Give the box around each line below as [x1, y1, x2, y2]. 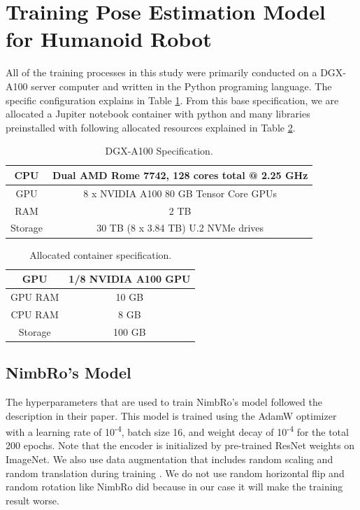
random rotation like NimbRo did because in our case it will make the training [6, 479, 343, 494]
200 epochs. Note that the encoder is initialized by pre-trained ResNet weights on [6, 438, 355, 453]
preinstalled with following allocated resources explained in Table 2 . [6, 120, 296, 134]
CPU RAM [10, 306, 59, 321]
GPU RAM [10, 289, 59, 304]
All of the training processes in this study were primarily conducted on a [6, 65, 317, 80]
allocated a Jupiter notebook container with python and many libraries [6, 106, 310, 121]
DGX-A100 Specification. [105, 143, 213, 158]
